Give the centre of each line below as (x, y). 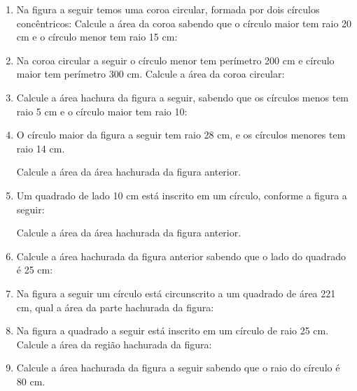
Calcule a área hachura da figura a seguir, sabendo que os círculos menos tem (183, 97)
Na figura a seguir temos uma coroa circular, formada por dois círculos (168, 9)
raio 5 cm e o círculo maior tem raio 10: (102, 111)
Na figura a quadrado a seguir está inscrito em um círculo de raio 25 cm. (173, 330)
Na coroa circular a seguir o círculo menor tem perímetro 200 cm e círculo (175, 60)
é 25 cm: (35, 270)
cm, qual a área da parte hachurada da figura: (115, 307)
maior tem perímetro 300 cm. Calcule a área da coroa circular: (150, 74)
